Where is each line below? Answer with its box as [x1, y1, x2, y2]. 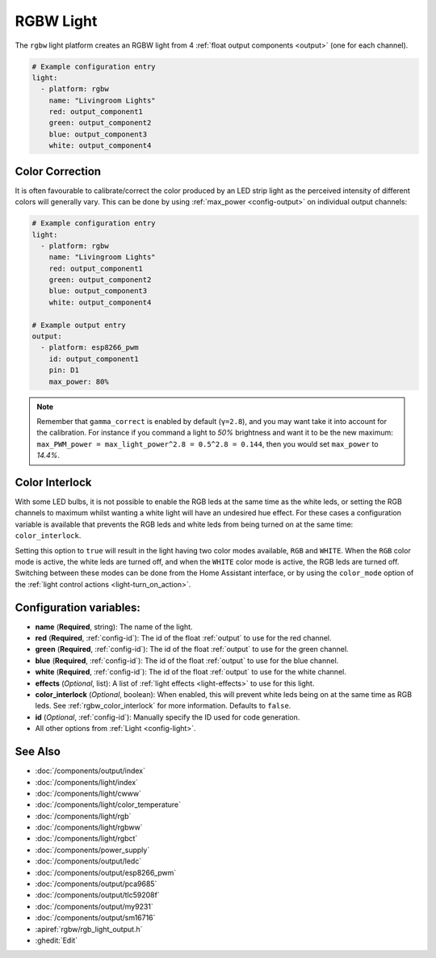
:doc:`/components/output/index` [35, 766, 145, 775]
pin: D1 [48, 366, 80, 375]
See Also [15, 745, 61, 758]
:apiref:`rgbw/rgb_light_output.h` [35, 924, 143, 934]
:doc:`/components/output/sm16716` [35, 913, 156, 922]
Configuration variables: [15, 600, 141, 614]
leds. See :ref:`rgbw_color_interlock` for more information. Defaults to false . [35, 701, 291, 711]
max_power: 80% [48, 376, 109, 386]
